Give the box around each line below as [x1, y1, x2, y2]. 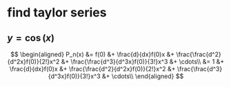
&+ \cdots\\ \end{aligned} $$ [101, 72, 184, 80]
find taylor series [7, 5, 107, 21]
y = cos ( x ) [7, 32, 55, 44]
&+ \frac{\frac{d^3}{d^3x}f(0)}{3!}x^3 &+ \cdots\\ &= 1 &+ [61, 58, 225, 66]
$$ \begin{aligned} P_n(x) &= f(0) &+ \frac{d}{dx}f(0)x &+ [10, 50, 175, 58]
